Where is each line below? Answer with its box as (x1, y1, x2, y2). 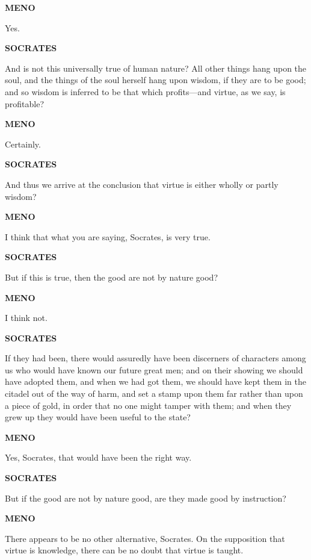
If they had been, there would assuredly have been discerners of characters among (5, 352, 306, 364)
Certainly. (5, 137, 41, 150)
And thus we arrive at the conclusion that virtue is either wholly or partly (5, 178, 279, 190)
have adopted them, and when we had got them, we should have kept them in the (5, 375, 306, 388)
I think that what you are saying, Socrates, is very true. (5, 230, 211, 243)
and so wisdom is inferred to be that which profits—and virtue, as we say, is (5, 85, 286, 98)
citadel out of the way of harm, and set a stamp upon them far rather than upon (5, 387, 303, 400)
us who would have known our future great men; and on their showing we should (5, 363, 303, 376)
